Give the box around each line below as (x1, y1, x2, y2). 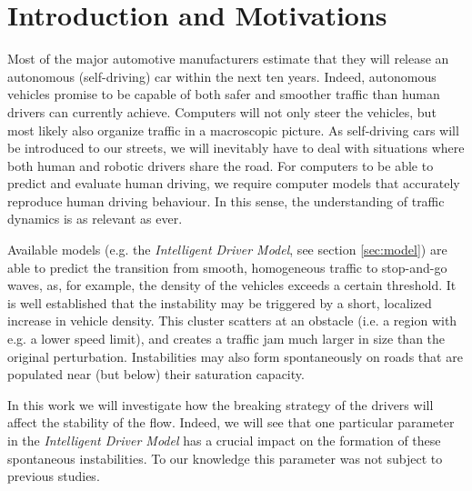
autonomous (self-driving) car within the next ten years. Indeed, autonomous (7, 66, 437, 85)
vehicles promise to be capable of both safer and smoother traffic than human (7, 85, 440, 104)
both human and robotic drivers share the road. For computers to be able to (7, 155, 434, 175)
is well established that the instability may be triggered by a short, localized (7, 293, 432, 312)
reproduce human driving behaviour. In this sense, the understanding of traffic (7, 191, 445, 210)
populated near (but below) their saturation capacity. (7, 365, 305, 384)
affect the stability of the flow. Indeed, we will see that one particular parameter (7, 413, 455, 432)
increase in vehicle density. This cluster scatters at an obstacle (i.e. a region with (7, 311, 457, 330)
